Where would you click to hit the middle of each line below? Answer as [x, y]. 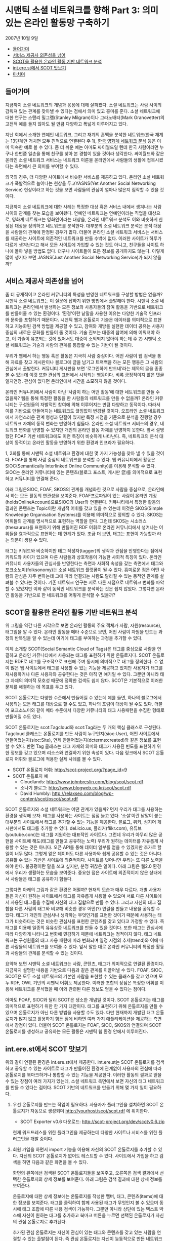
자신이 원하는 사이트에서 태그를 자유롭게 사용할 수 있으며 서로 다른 [79, 896]
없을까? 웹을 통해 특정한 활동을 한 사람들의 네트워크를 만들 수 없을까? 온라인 [80, 398]
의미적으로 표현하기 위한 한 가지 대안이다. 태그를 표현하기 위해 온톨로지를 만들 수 [84, 1006]
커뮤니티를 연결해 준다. [37, 478]
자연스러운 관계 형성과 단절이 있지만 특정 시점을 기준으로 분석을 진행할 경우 [88, 417]
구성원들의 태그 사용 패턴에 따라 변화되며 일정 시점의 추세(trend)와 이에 [88, 940]
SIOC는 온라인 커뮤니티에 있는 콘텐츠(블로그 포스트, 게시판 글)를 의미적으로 [79, 472]
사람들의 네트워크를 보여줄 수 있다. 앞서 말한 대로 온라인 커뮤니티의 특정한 [83, 947]
